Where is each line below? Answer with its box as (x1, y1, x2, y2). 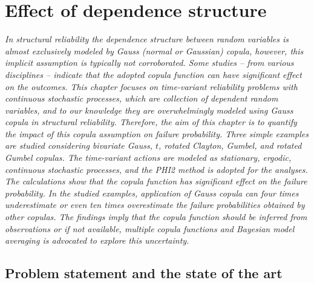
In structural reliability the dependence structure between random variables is (5, 33, 289, 45)
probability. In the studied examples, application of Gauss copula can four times (5, 186, 299, 199)
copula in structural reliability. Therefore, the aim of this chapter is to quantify (5, 115, 297, 128)
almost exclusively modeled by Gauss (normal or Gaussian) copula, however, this (5, 44, 304, 57)
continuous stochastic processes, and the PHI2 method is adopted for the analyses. (5, 163, 308, 175)
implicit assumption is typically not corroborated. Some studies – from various (5, 56, 294, 69)
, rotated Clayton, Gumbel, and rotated (159, 139, 302, 152)
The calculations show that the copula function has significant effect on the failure (5, 175, 307, 187)
